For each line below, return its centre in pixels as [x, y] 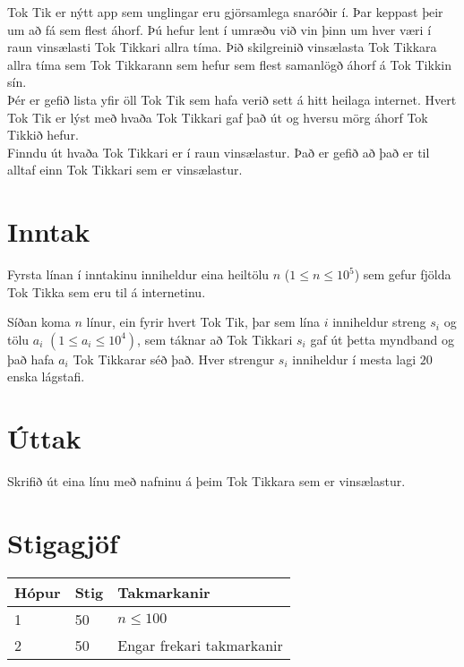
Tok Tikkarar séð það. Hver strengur [174, 359]
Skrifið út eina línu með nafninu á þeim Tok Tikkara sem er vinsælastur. [206, 481]
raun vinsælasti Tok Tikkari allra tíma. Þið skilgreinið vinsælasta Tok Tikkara [222, 47]
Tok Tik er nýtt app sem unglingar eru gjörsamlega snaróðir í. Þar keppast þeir [225, 12]
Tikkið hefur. [43, 135]
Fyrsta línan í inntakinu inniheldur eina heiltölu [138, 274]
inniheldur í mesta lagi [354, 359]
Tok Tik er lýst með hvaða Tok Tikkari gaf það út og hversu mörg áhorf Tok [218, 117]
